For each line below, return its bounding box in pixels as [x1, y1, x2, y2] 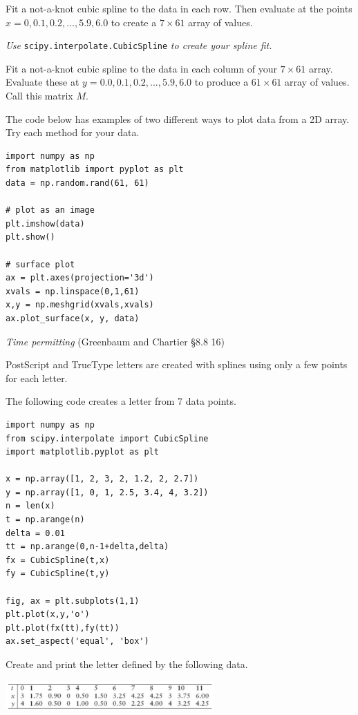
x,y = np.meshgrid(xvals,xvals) [6, 300, 154, 310]
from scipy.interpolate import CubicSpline [6, 433, 209, 444]
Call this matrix [6, 88, 73, 103]
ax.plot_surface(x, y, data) [6, 313, 140, 323]
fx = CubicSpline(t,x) [6, 555, 110, 565]
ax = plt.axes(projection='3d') [6, 273, 154, 283]
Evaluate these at [6, 75, 79, 89]
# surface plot [6, 259, 75, 269]
